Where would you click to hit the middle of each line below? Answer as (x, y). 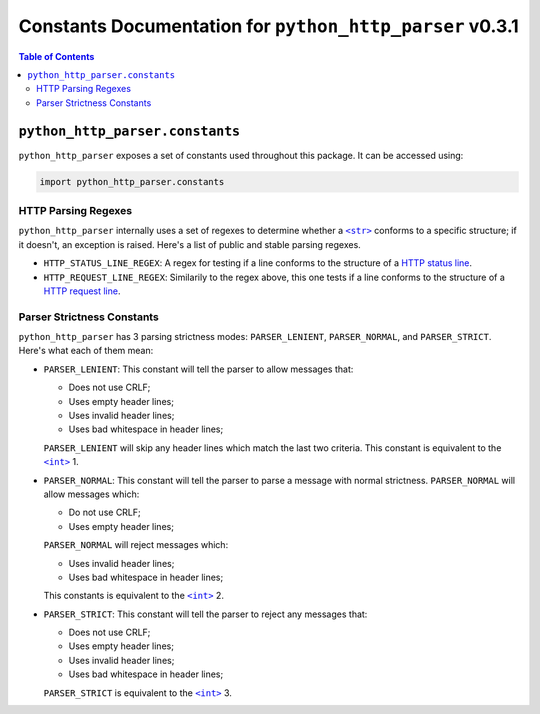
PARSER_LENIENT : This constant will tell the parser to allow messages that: (198, 369)
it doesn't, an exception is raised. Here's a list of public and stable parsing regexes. (190, 244)
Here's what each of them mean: (86, 351)
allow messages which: (91, 494)
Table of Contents (56, 56)
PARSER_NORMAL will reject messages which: (136, 545)
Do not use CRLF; (105, 512)
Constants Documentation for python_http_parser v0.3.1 (268, 26)
